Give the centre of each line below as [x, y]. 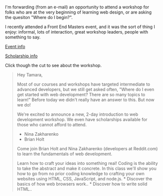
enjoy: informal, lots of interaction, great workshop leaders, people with [77, 32]
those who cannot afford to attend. [52, 125]
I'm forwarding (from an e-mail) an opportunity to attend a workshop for [77, 7]
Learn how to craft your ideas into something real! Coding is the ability [87, 163]
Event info [15, 46]
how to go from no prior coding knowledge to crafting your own [81, 174]
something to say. [23, 37]
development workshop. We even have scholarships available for [82, 119]
